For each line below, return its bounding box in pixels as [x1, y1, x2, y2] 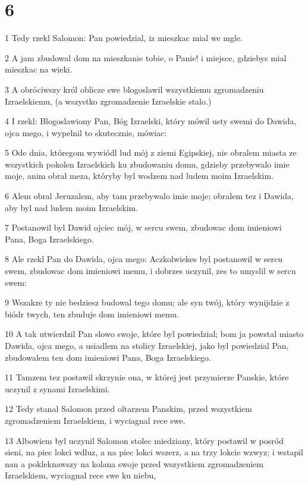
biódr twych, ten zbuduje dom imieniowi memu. [5, 307, 179, 320]
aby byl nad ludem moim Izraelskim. [5, 201, 139, 213]
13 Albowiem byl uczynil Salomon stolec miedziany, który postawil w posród [5, 434, 284, 446]
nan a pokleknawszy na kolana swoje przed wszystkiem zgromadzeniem [5, 457, 264, 470]
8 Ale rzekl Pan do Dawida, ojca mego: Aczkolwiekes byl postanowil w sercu [5, 253, 282, 265]
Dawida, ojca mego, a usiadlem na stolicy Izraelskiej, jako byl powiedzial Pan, [5, 339, 289, 351]
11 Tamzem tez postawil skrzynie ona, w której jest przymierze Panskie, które [5, 371, 289, 383]
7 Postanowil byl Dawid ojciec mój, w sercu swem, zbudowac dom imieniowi [5, 221, 282, 234]
